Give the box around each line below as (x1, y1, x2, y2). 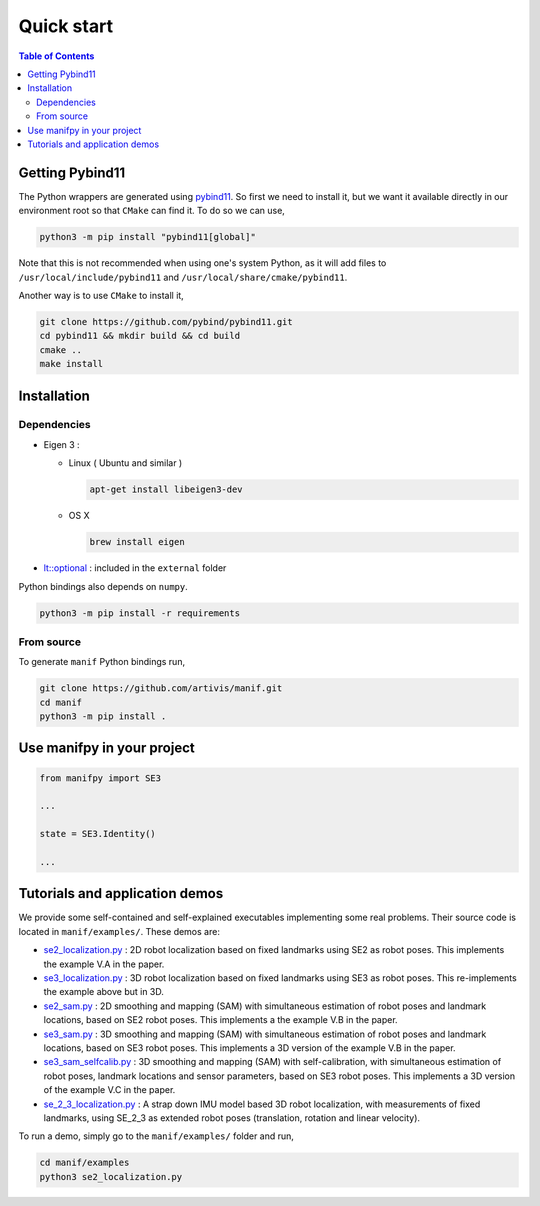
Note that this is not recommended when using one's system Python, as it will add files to (18, 257, 387, 269)
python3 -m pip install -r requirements (39, 607, 240, 619)
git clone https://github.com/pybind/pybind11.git (39, 316, 294, 327)
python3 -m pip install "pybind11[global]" (39, 231, 257, 243)
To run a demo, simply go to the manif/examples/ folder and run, (18, 1130, 295, 1142)
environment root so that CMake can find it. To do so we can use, (18, 205, 285, 217)
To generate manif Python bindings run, (18, 656, 185, 668)
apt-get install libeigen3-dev (89, 484, 244, 495)
